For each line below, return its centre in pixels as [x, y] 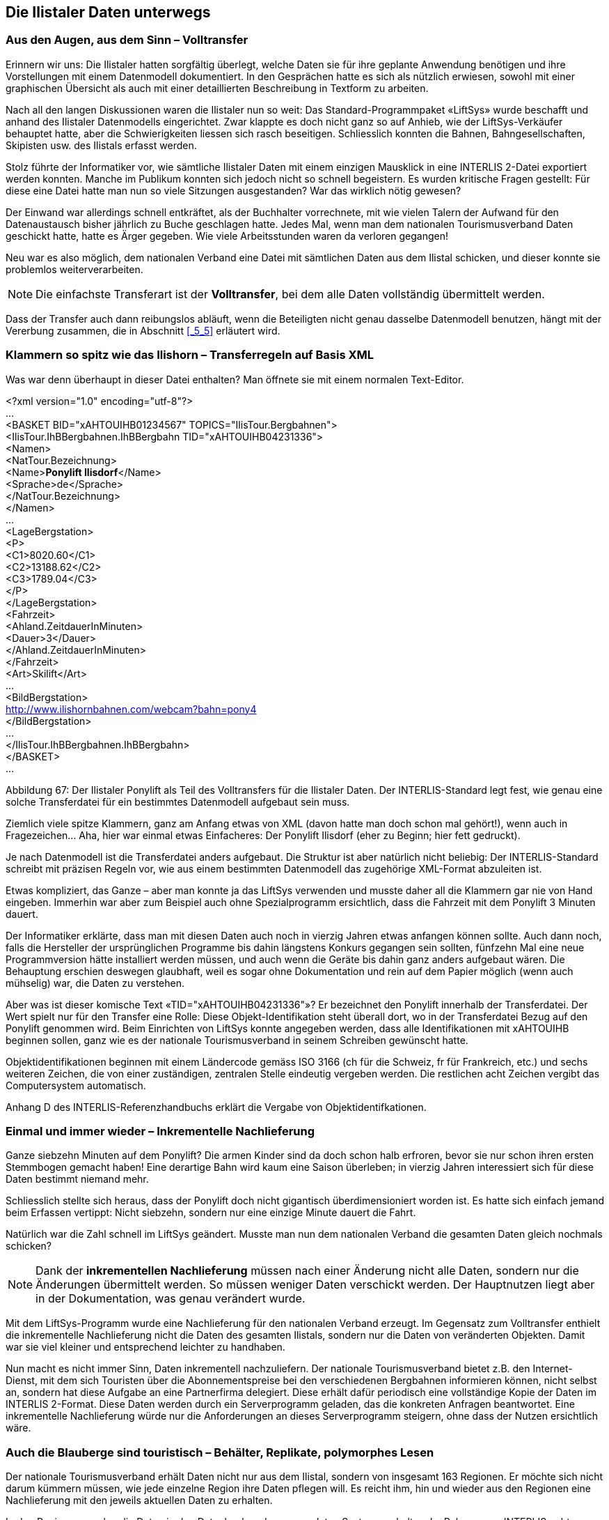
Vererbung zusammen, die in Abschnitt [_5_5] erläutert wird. [143, 330]
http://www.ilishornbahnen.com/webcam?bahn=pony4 [131, 709]
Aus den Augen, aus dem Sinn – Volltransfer [127, 40]
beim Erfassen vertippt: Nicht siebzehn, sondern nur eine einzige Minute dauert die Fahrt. [211, 1213]
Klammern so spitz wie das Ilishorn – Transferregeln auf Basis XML [190, 355]
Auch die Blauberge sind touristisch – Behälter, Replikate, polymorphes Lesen [220, 1452]
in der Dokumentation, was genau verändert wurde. [171, 1299]
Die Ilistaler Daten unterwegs [108, 12]
